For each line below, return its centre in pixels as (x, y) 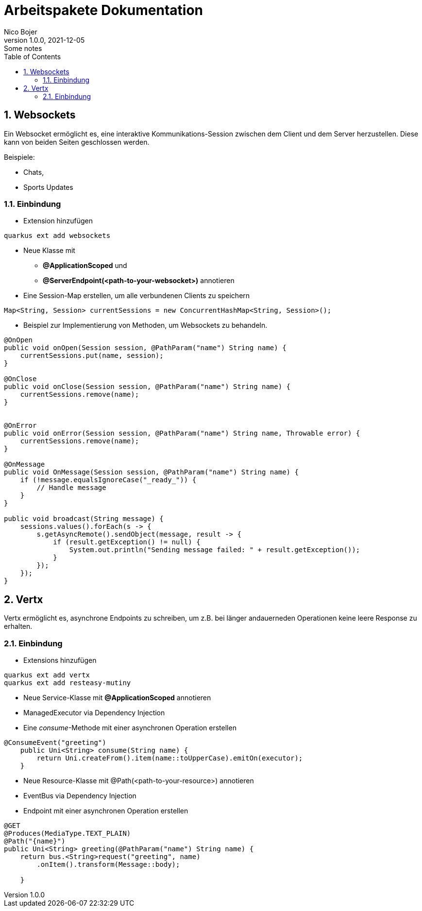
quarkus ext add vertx (47, 675)
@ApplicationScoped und (85, 266)
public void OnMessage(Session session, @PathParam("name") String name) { (151, 472)
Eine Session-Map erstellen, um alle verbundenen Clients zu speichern (137, 296)
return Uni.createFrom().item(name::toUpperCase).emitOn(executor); (170, 758)
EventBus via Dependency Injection (80, 795)
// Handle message (71, 488)
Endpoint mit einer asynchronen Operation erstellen (106, 810)
